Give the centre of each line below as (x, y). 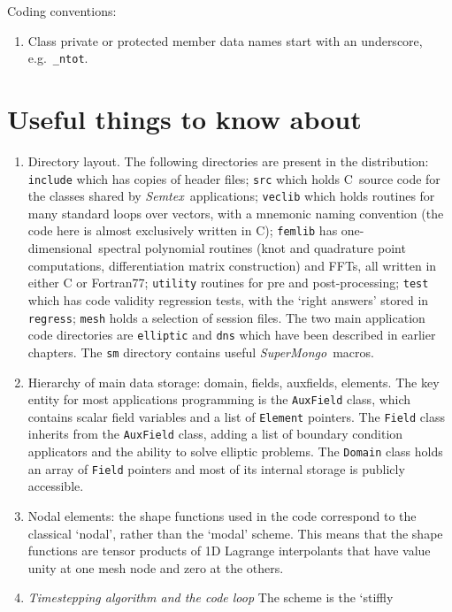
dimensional (60, 248)
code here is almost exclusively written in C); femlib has (183, 230)
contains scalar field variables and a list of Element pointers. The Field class (236, 416)
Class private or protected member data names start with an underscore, (225, 40)
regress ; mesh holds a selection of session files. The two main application (226, 317)
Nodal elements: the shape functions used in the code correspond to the (222, 516)
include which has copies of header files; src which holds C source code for (234, 178)
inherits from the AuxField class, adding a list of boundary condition (215, 434)
